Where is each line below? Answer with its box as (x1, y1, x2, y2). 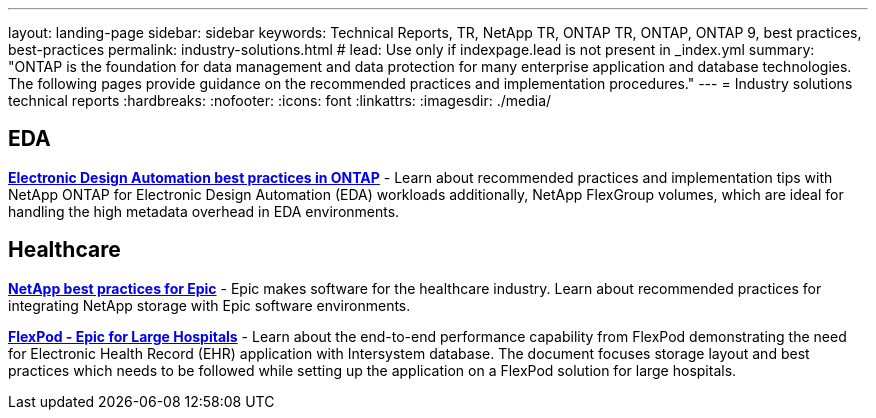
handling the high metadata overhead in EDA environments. (8, 202, 400, 220)
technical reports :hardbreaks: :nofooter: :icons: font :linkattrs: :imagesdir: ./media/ (8, 92, 552, 109)
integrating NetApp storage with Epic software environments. (8, 296, 411, 314)
